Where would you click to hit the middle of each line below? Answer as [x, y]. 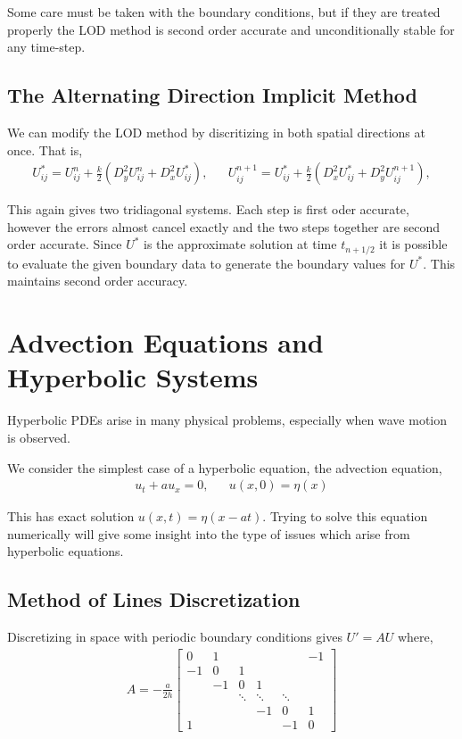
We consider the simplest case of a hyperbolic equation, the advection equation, [225, 467]
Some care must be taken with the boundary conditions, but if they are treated [224, 12]
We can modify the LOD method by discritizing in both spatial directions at [216, 132]
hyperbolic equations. [66, 551]
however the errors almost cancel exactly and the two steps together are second [224, 226]
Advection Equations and [165, 342]
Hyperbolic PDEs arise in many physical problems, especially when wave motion [227, 420]
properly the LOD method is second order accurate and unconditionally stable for [231, 29]
